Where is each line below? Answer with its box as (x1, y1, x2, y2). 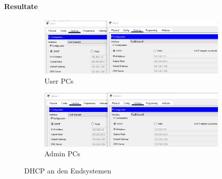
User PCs (44, 75, 74, 86)
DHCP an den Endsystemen (24, 165, 112, 175)
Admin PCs (44, 148, 81, 159)
